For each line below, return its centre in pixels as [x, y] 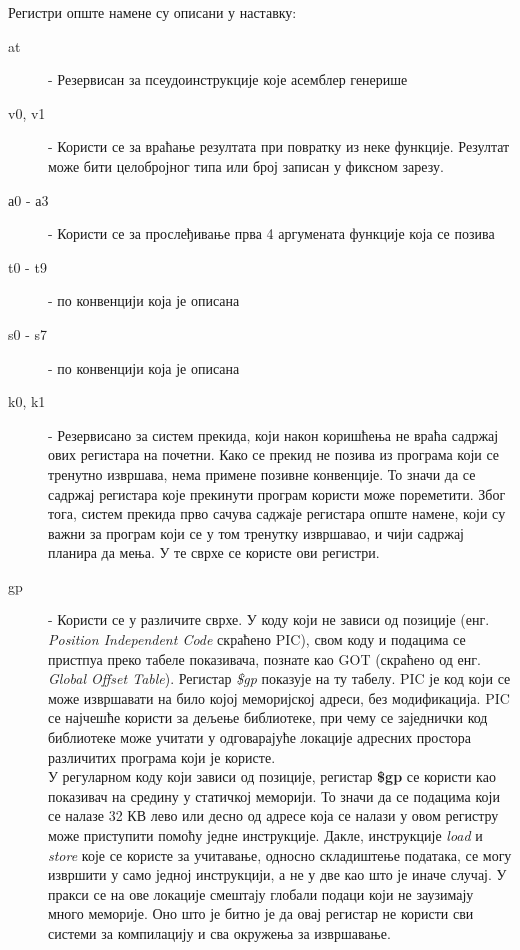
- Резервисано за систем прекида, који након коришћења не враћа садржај [273, 434]
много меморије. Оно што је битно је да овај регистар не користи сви [261, 913]
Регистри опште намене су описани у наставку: [152, 12]
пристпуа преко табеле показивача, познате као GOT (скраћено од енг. [264, 658]
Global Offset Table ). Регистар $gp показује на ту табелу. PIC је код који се [279, 678]
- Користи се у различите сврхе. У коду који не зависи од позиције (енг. [269, 619]
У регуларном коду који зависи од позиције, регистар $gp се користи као [272, 776]
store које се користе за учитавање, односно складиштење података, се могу [280, 854]
